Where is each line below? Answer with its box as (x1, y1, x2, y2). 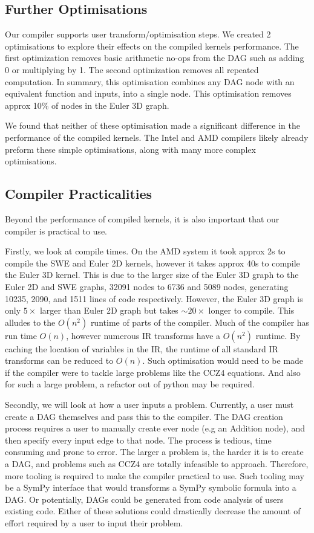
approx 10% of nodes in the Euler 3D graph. (5, 99, 169, 111)
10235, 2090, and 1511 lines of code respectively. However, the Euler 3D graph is (5, 292, 303, 305)
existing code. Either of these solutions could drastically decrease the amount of (5, 505, 301, 517)
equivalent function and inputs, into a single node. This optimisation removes (5, 87, 292, 100)
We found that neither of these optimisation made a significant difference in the (5, 119, 300, 132)
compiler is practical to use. (5, 224, 107, 237)
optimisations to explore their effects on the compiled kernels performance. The (5, 39, 299, 52)
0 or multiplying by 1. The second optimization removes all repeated (5, 63, 259, 76)
